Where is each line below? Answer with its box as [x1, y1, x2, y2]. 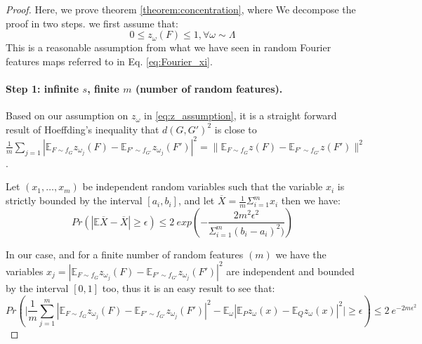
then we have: [281, 193, 341, 208]
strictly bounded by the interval [6, 193, 143, 208]
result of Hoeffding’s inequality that [6, 121, 159, 136]
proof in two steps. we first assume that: [6, 15, 178, 30]
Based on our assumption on [6, 108, 128, 123]
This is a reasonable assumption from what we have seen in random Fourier [6, 40, 331, 55]
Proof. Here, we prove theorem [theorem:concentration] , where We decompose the [6, 2, 356, 16]
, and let [178, 193, 215, 208]
